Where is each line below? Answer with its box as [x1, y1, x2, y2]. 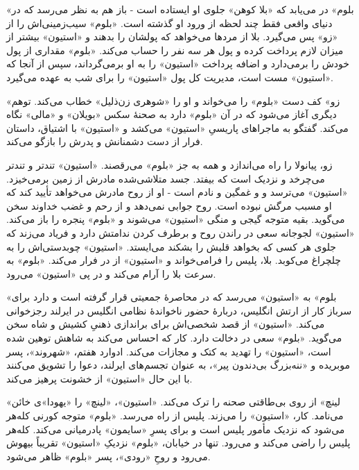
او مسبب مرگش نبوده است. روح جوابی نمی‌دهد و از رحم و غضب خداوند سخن [6, 198, 332, 212]
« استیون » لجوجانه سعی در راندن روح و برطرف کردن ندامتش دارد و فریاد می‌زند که [6, 225, 355, 240]
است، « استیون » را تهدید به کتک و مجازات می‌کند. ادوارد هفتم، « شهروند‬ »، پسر [6, 344, 331, 358]
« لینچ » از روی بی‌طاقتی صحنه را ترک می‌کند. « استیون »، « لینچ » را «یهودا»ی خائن [6, 394, 341, 409]
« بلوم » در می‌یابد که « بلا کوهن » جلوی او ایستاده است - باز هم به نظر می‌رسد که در [6, 2, 354, 16]
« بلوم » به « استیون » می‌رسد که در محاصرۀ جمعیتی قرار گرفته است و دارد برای [6, 289, 337, 304]
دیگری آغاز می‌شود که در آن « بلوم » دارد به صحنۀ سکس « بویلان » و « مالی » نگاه [6, 107, 337, 121]
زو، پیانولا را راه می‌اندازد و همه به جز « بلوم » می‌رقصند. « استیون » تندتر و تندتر [6, 157, 333, 171]
